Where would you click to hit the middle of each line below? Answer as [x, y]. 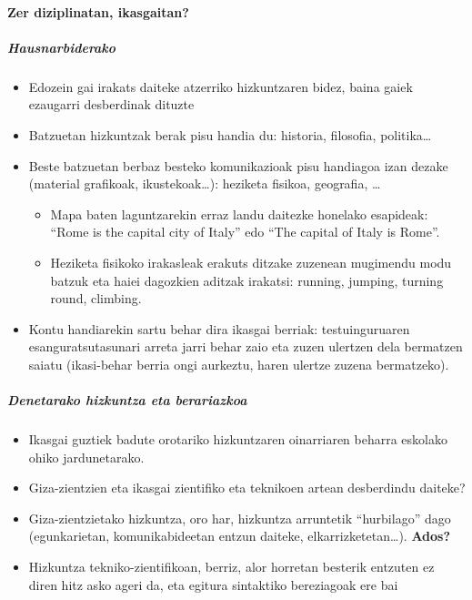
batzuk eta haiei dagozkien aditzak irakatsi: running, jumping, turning [247, 280]
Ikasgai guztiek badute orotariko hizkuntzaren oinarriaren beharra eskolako [238, 439]
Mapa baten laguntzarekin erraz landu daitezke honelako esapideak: [239, 214]
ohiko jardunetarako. [86, 457]
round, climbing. [96, 298]
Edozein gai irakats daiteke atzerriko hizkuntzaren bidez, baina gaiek [221, 86]
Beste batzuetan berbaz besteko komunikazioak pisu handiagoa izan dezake [238, 165]
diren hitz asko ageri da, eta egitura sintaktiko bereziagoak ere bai [213, 584]
